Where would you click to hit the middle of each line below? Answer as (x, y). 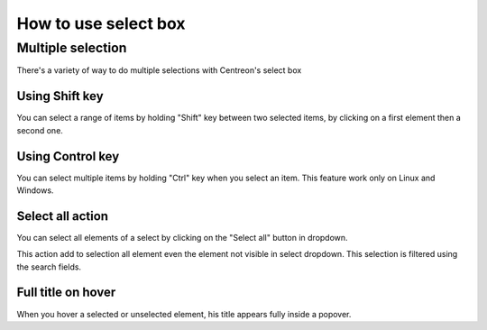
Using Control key (68, 156)
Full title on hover (66, 293)
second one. (40, 130)
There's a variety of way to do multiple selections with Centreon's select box (159, 70)
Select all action (62, 216)
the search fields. (49, 267)
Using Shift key (60, 96)
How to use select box (101, 23)
